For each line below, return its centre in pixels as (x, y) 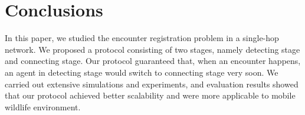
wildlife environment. (43, 106)
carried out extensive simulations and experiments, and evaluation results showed (152, 84)
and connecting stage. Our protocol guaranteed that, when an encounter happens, (153, 61)
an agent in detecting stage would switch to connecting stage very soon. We (142, 72)
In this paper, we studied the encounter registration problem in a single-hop (142, 38)
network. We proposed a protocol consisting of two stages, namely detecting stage (152, 49)
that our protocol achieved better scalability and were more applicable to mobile (150, 95)
